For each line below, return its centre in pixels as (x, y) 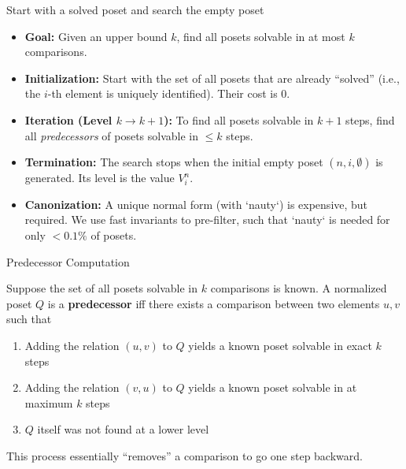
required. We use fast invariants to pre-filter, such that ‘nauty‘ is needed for (207, 220)
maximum (49, 402)
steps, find (370, 119)
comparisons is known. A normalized (299, 288)
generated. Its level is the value (100, 178)
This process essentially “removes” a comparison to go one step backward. (185, 455)
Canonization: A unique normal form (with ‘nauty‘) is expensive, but (196, 204)
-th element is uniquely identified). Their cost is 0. (169, 93)
